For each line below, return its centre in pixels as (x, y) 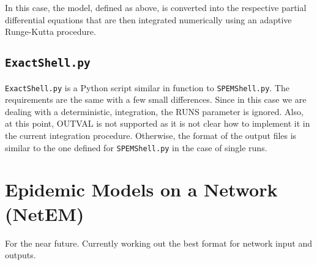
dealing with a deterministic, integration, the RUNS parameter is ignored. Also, (154, 111)
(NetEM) (45, 213)
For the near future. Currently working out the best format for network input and (158, 243)
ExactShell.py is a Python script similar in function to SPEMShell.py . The (147, 87)
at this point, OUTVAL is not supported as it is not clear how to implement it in (158, 123)
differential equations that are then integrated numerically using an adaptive (148, 19)
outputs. (21, 255)
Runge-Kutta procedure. (50, 32)
